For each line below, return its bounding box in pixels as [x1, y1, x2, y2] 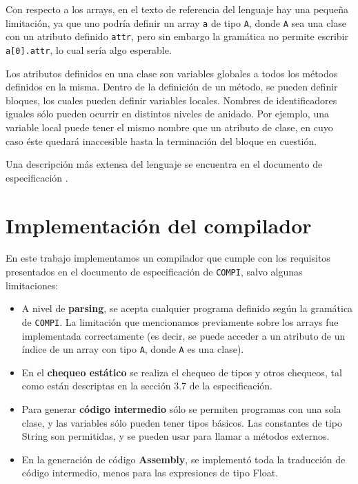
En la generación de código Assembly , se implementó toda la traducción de [21, 452, 346, 466]
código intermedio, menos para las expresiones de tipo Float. [21, 465, 279, 480]
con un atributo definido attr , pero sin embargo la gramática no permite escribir [6, 29, 348, 43]
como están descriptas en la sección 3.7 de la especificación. [21, 378, 272, 393]
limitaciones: [6, 278, 59, 292]
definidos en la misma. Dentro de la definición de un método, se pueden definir [6, 79, 338, 94]
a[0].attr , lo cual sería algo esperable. [6, 42, 172, 57]
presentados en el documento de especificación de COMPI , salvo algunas [6, 264, 303, 279]
